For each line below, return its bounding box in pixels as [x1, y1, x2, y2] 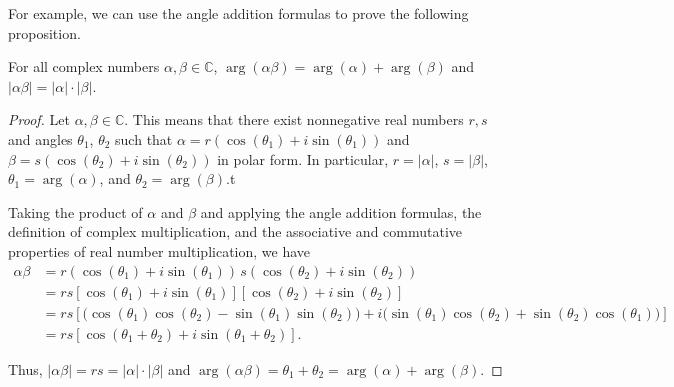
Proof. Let [8, 109, 70, 130]
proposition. [8, 22, 81, 43]
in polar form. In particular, [217, 148, 389, 169]
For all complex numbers [8, 56, 160, 77]
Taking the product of [8, 201, 143, 222]
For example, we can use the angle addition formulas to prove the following [8, 3, 469, 23]
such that [115, 128, 173, 149]
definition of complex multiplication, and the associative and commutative [8, 221, 463, 242]
